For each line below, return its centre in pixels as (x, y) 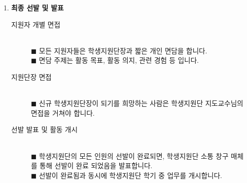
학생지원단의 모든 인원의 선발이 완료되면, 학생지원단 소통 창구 (134, 156)
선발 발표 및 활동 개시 (44, 129)
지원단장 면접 (31, 76)
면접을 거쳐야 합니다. (63, 113)
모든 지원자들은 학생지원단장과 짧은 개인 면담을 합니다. (123, 50)
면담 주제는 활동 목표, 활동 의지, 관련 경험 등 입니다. (119, 60)
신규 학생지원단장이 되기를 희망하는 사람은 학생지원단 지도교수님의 (141, 103)
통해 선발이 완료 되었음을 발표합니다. (96, 165)
